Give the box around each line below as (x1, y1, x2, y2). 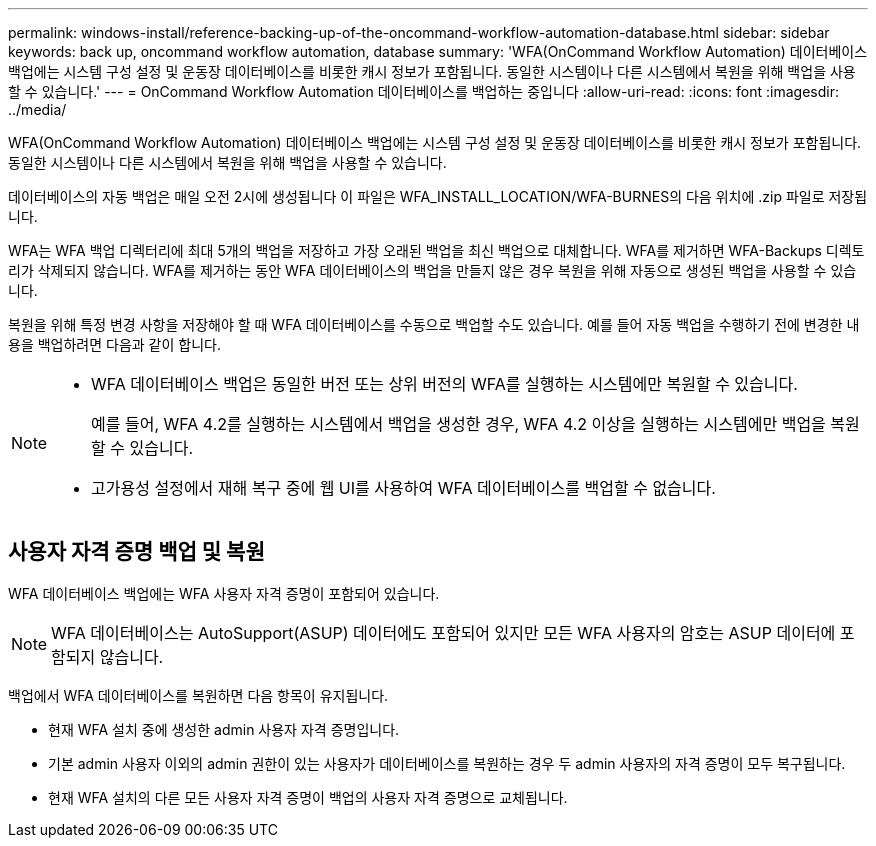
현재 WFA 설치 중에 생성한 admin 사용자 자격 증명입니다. (48, 720, 400, 738)
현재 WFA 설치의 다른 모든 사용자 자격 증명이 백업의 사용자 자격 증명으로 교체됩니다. (48, 788, 568, 806)
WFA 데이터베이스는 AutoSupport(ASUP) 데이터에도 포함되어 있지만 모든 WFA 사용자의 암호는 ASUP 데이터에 (51, 622, 836, 643)
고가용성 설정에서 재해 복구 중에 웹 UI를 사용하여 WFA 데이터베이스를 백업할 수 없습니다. (91, 478, 716, 498)
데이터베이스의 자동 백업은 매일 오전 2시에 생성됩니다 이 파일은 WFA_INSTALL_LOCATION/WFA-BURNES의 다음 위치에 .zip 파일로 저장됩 (8, 188, 868, 205)
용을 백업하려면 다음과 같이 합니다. (8, 336, 221, 353)
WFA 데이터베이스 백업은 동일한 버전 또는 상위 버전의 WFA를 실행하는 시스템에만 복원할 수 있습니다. (91, 374, 798, 394)
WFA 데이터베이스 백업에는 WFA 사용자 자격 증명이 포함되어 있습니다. (8, 584, 440, 602)
